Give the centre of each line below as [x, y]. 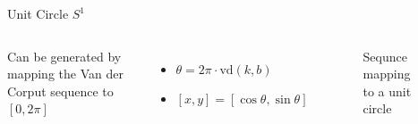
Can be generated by [64, 56]
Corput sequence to [60, 91]
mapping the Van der [65, 74]
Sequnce [385, 56]
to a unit [387, 91]
